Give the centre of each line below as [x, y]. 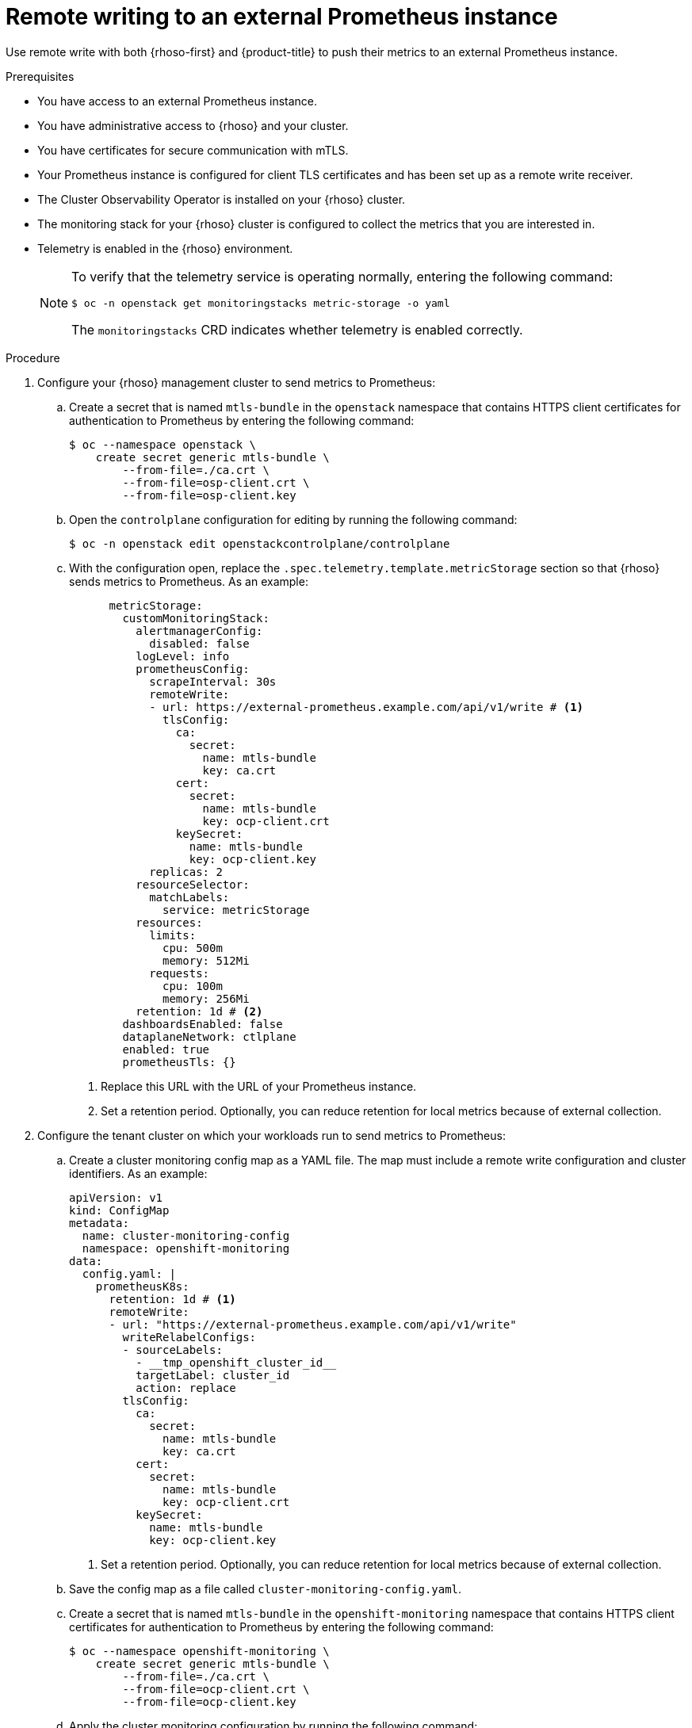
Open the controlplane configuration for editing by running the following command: [293, 519]
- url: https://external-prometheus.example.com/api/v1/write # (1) [367, 707]
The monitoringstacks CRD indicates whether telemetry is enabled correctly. [297, 329]
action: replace [186, 1388]
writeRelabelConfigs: [189, 1337]
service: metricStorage [236, 910]
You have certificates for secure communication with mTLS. [193, 150]
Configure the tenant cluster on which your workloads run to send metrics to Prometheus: [271, 1135]
